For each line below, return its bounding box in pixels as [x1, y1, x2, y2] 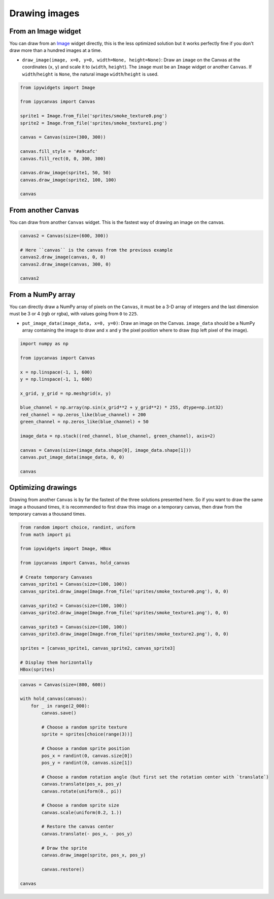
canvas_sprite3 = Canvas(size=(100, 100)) [20, 624, 127, 629]
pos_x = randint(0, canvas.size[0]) [41, 753, 133, 758]
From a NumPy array [9, 290, 76, 299]
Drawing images [9, 8, 80, 19]
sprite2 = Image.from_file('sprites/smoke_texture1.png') [20, 120, 167, 126]
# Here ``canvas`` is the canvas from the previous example [20, 247, 173, 253]
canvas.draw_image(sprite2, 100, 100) [20, 177, 117, 183]
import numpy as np [20, 341, 68, 346]
